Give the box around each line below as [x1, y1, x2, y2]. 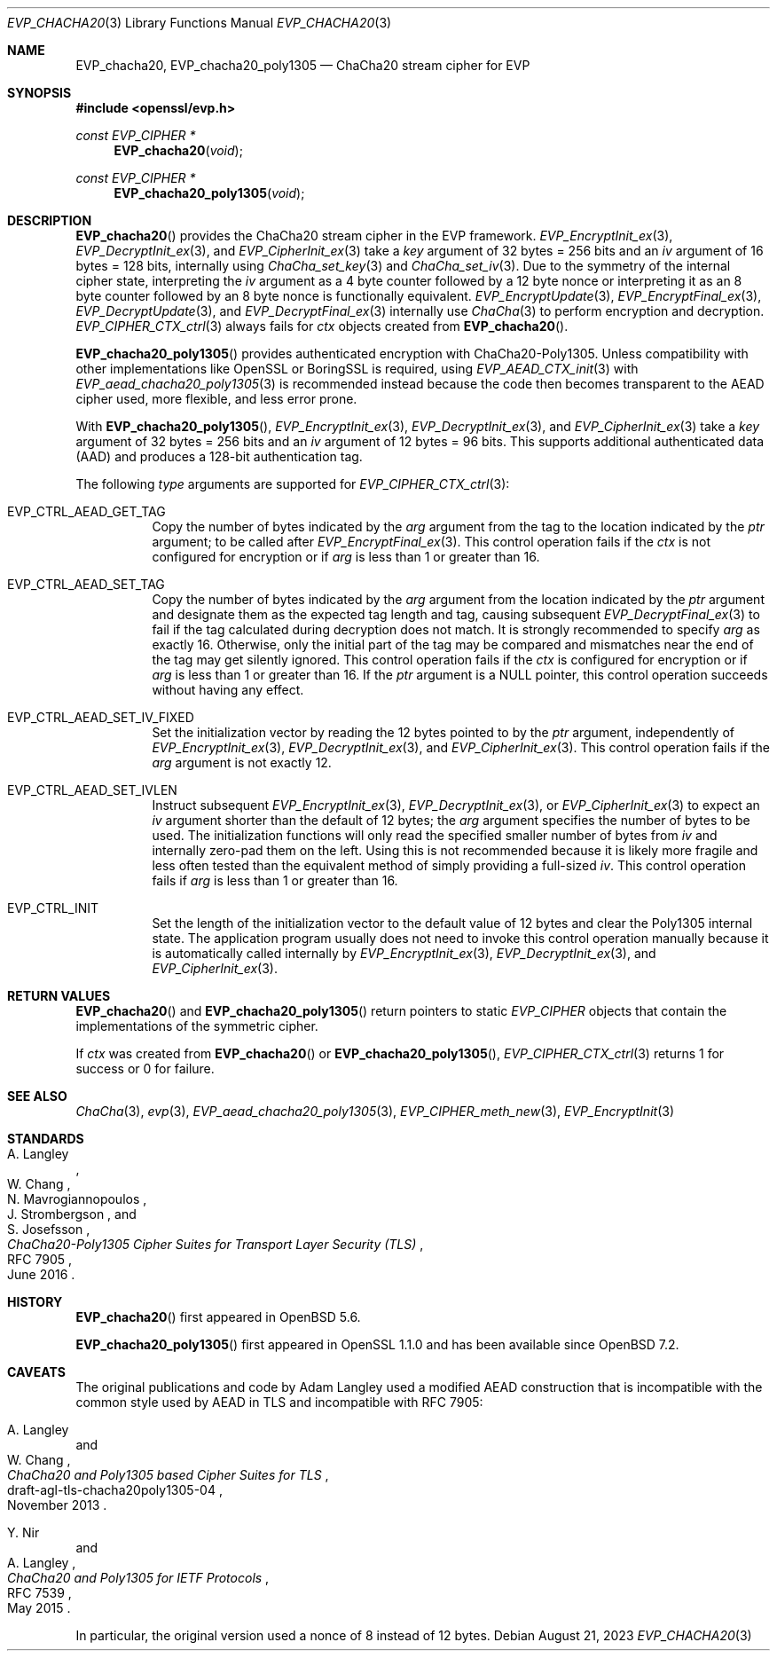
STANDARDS [7, 1131, 84, 1146]
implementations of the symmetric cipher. [75, 1018, 318, 1033]
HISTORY [7, 1294, 63, 1309]
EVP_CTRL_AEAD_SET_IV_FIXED [7, 710, 194, 725]
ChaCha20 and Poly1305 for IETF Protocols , [7, 1570, 270, 1585]
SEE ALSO [7, 1088, 67, 1104]
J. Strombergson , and [7, 1206, 137, 1222]
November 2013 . [7, 1497, 107, 1513]
